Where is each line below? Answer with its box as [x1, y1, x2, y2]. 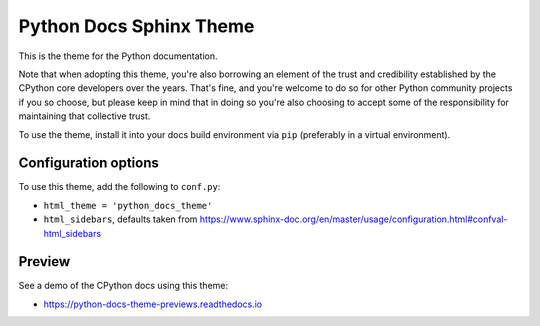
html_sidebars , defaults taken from [43, 213, 198, 225]
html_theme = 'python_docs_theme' [43, 200, 213, 211]
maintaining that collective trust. [18, 110, 151, 122]
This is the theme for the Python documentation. [18, 50, 219, 62]
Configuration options [18, 155, 160, 172]
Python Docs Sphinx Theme [18, 15, 255, 37]
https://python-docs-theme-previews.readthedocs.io [43, 298, 263, 310]
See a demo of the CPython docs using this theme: [18, 280, 229, 292]
